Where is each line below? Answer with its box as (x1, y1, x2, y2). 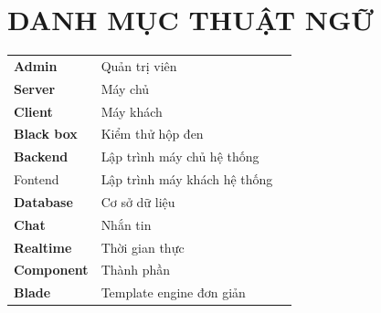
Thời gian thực (101, 237, 185, 256)
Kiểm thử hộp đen (101, 124, 204, 143)
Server (14, 78, 56, 98)
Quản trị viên (101, 56, 177, 75)
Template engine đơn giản (101, 283, 246, 302)
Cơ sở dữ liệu (101, 192, 175, 211)
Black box (14, 124, 78, 143)
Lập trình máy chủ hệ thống (101, 147, 259, 166)
